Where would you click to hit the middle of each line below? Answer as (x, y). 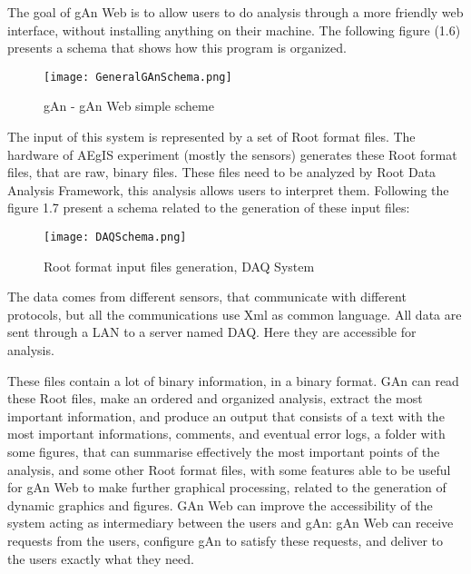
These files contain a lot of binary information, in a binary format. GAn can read (233, 380)
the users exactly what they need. (101, 558)
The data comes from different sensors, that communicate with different (207, 297)
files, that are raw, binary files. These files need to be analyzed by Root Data (222, 172)
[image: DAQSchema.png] (115, 237)
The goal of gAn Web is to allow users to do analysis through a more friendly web (235, 12)
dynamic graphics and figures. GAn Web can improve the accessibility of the (220, 505)
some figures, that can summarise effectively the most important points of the (224, 451)
